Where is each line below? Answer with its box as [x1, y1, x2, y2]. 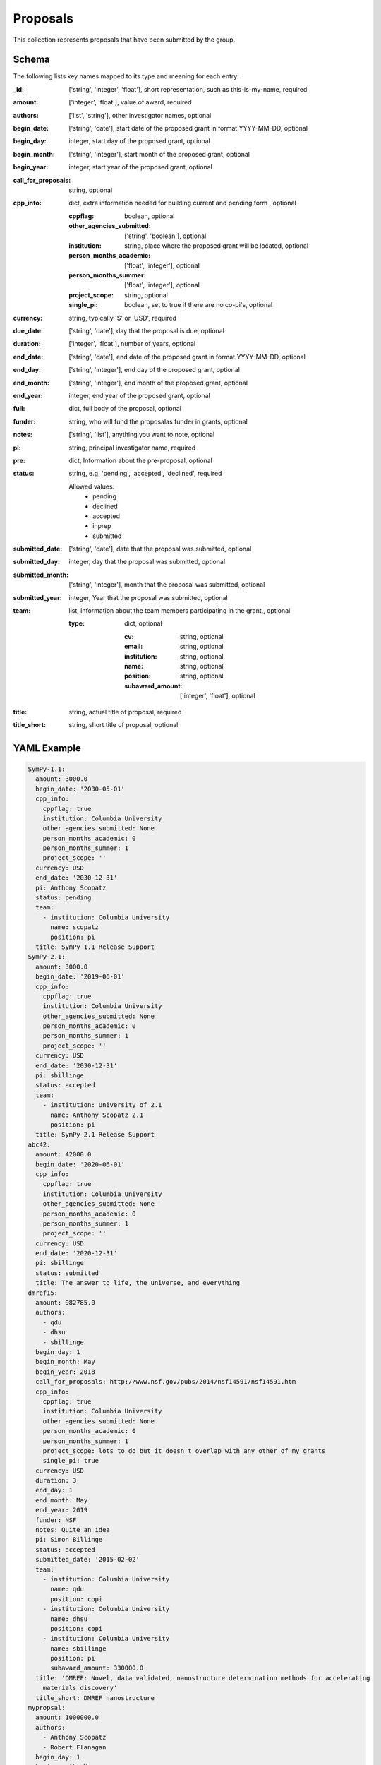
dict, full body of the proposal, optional [68, 405, 182, 413]
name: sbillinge [50, 1644, 107, 1652]
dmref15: [28, 1288, 59, 1297]
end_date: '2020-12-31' [35, 1250, 118, 1257]
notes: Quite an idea [35, 1526, 111, 1534]
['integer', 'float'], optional [180, 692, 255, 700]
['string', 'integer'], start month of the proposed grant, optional [68, 150, 250, 158]
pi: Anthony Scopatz [35, 883, 107, 892]
